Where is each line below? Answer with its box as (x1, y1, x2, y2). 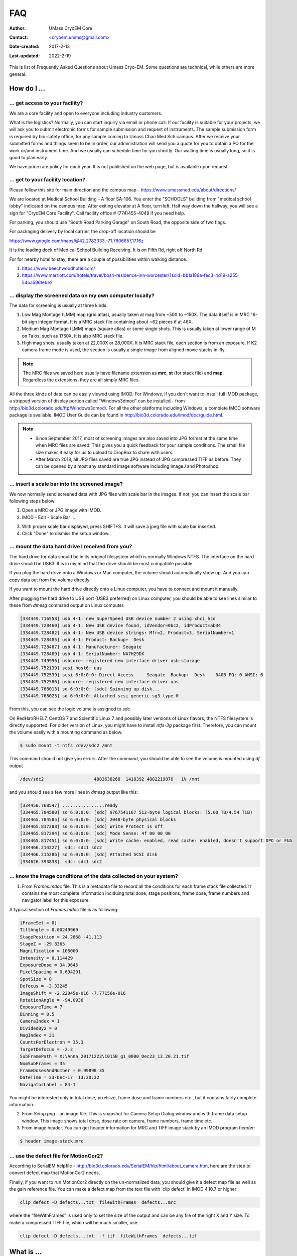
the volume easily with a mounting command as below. (9, 729, 123, 736)
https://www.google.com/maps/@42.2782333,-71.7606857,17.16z (9, 238, 144, 244)
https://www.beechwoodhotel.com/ (22, 265, 95, 271)
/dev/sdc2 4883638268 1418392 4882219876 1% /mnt (20, 776, 200, 782)
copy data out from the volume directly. (9, 577, 91, 583)
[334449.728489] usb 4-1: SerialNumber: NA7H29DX (20, 651, 144, 657)
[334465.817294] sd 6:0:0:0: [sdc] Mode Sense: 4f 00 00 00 (20, 830, 171, 836)
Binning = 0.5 (20, 1011, 55, 1017)
